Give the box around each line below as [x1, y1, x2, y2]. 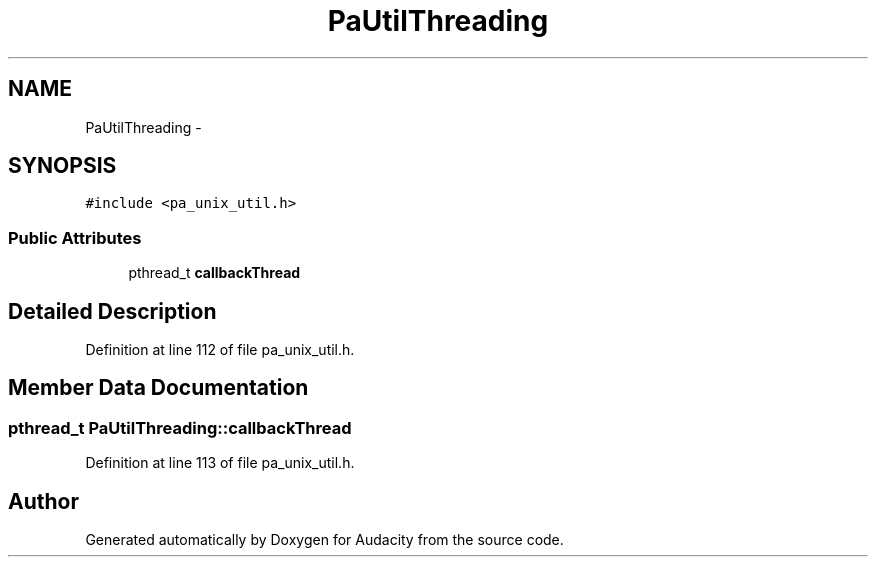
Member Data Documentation [8, 375, 309, 401]
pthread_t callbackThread [128, 264, 301, 282]
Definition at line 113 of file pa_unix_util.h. [85, 454, 355, 472]
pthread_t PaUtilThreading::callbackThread [8, 417, 352, 438]
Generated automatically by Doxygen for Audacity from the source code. [85, 531, 564, 549]
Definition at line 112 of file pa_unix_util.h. [85, 341, 355, 359]
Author [8, 488, 79, 514]
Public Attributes [8, 227, 142, 248]
